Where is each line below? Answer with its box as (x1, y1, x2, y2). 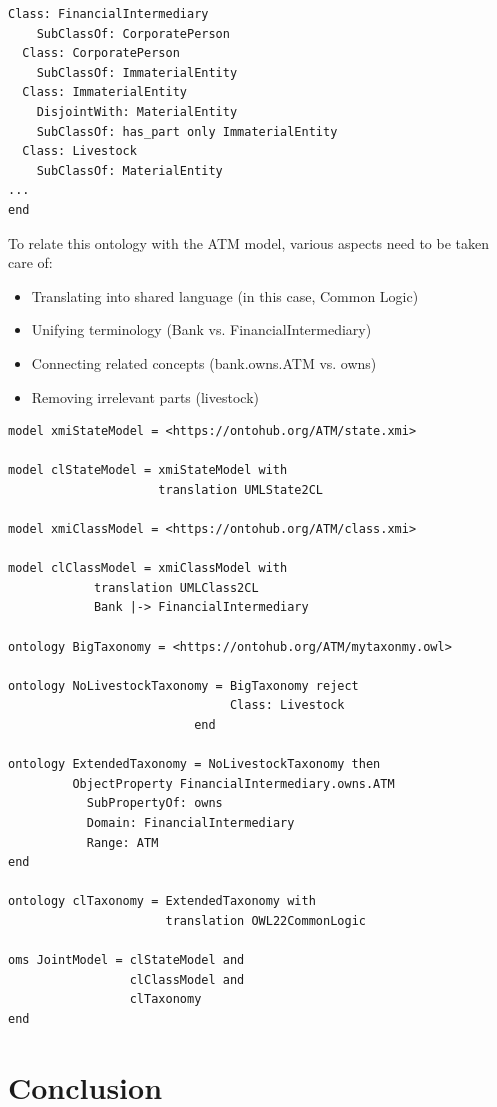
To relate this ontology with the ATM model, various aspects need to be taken (8, 232, 490, 253)
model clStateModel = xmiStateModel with (8, 463, 288, 478)
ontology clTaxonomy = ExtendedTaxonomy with (8, 894, 316, 909)
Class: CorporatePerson (22, 46, 180, 61)
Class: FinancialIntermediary (8, 7, 209, 21)
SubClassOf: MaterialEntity (36, 163, 223, 178)
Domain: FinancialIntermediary (86, 815, 295, 830)
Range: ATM (86, 835, 159, 850)
